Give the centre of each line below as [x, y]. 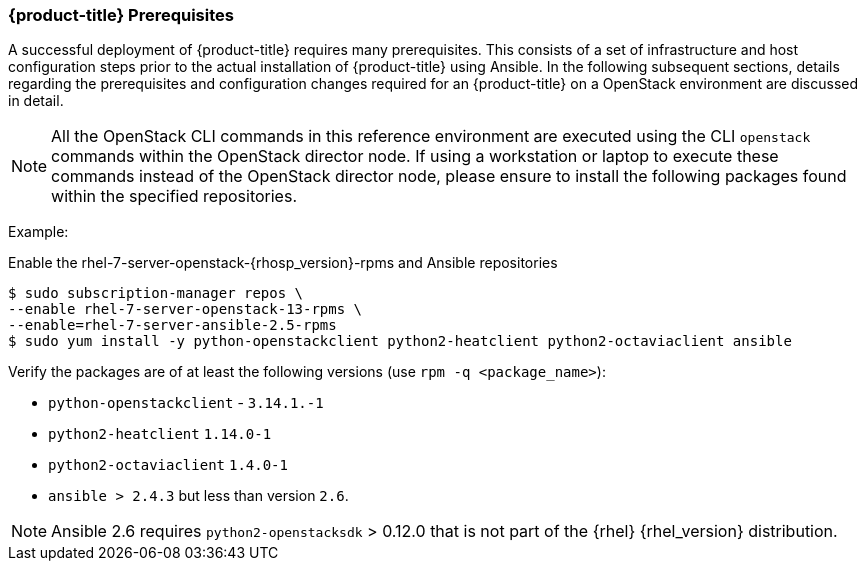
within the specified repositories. [174, 196]
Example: [38, 232]
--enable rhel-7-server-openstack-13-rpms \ [185, 309]
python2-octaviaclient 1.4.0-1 [168, 465]
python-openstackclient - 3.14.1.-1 [186, 403]
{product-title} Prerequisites [121, 15]
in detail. [36, 101]
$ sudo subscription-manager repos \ [156, 293]
